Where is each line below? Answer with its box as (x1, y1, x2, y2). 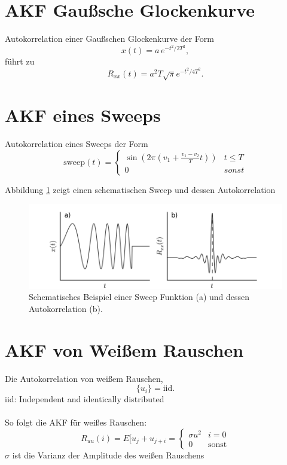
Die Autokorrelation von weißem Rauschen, (5, 372, 163, 384)
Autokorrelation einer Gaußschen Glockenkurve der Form (5, 32, 214, 45)
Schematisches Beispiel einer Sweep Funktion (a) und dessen (29, 290, 250, 303)
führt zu (5, 55, 35, 68)
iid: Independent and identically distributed (5, 393, 164, 405)
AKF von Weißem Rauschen (5, 337, 244, 362)
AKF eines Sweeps (5, 103, 161, 127)
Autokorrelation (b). (29, 302, 103, 314)
